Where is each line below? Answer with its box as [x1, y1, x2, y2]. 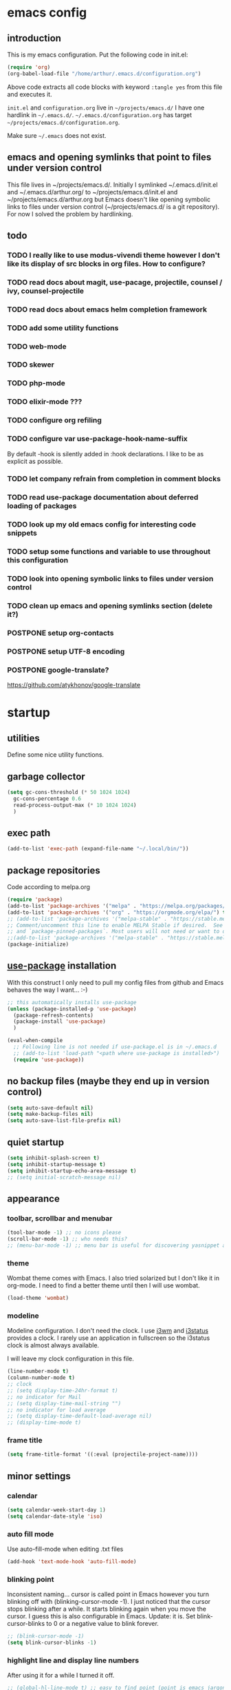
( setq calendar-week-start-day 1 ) [7, 1506, 107, 1514]
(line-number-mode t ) [7, 1368, 69, 1375]
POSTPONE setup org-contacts [7, 629, 114, 638]
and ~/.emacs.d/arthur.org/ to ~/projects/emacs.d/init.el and [7, 187, 178, 196]
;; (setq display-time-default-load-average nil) [7, 1413, 153, 1420]
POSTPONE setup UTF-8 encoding [7, 647, 125, 656]
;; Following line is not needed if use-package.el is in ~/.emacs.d [13, 1043, 217, 1050]
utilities [7, 732, 40, 744]
